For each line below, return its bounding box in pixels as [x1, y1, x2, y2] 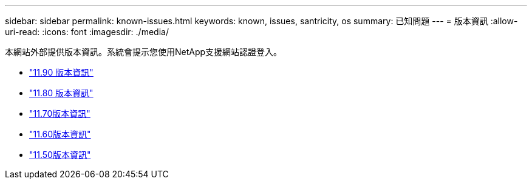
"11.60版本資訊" [29, 129, 91, 139]
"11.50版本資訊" [29, 149, 91, 160]
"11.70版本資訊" [29, 108, 90, 119]
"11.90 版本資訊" [29, 67, 94, 77]
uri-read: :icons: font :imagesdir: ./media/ [5, 27, 169, 37]
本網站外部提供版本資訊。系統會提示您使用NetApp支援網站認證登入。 [5, 47, 282, 57]
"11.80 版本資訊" [29, 88, 94, 98]
